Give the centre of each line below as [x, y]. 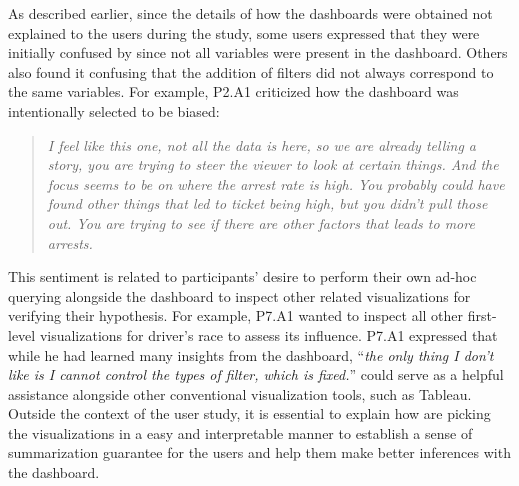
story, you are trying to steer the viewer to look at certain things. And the [273, 164]
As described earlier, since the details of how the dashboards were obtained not [250, 13]
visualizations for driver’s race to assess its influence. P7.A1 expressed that [268, 334]
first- [482, 315]
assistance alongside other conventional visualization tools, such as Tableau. [240, 393]
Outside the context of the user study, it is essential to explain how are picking [249, 413]
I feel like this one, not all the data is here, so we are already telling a [262, 144]
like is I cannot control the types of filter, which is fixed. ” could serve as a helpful [256, 374]
